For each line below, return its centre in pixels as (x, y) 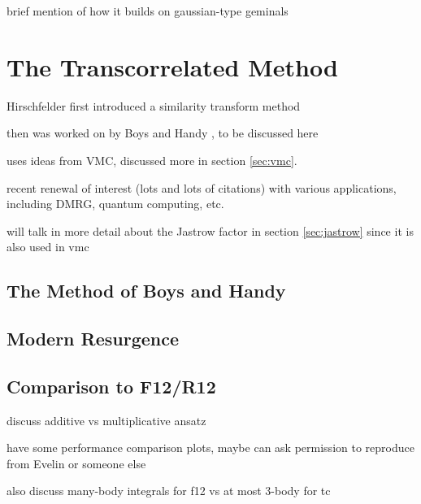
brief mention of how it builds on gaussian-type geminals (148, 11)
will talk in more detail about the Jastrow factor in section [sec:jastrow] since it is (210, 230)
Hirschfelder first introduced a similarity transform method (154, 105)
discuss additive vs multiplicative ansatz (106, 420)
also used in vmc (48, 247)
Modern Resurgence (93, 339)
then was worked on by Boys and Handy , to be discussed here (163, 133)
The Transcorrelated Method (172, 66)
